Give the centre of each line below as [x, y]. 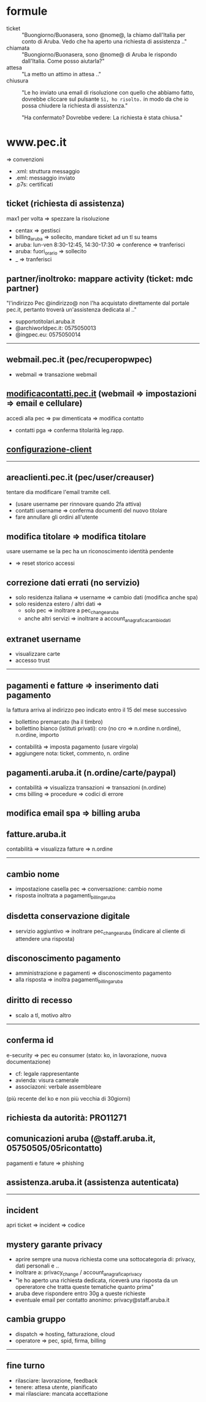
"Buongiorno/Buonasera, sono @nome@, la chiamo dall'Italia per [104, 34]
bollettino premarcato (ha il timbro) [59, 722]
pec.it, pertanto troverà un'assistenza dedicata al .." [71, 310]
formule [27, 11]
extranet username [44, 639]
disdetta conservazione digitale [68, 916]
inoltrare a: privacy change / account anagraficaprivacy [78, 1273]
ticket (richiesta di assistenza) [65, 204]
